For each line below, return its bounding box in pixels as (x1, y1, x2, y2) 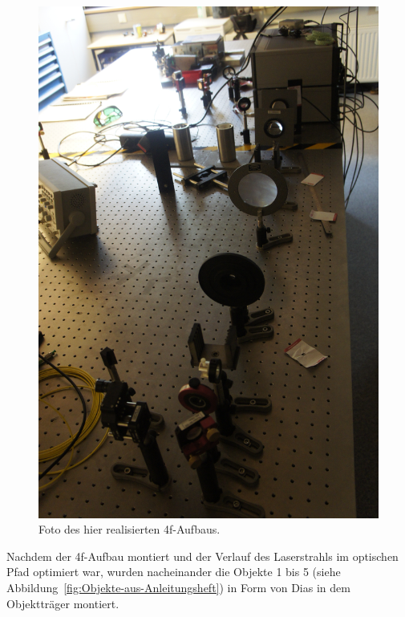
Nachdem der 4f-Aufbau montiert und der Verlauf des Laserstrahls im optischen (6, 547, 399, 564)
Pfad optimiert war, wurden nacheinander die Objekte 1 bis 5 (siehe (6, 563, 341, 580)
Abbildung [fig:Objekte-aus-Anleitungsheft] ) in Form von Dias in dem (6, 578, 350, 595)
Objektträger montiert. (6, 595, 119, 611)
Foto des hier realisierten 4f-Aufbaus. (38, 521, 221, 538)
